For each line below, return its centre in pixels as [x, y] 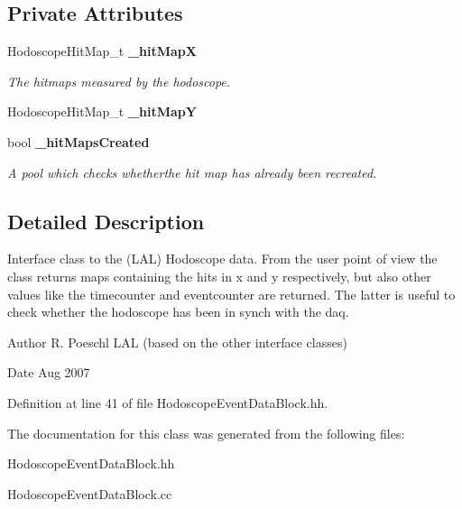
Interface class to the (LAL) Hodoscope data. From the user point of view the [222, 259]
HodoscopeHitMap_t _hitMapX [102, 51]
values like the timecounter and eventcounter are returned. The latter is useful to [231, 294]
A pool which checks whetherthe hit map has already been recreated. [192, 172]
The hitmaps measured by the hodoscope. [119, 81]
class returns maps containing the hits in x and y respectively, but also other [219, 276]
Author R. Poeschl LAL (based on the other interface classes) [177, 342]
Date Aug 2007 [49, 372]
